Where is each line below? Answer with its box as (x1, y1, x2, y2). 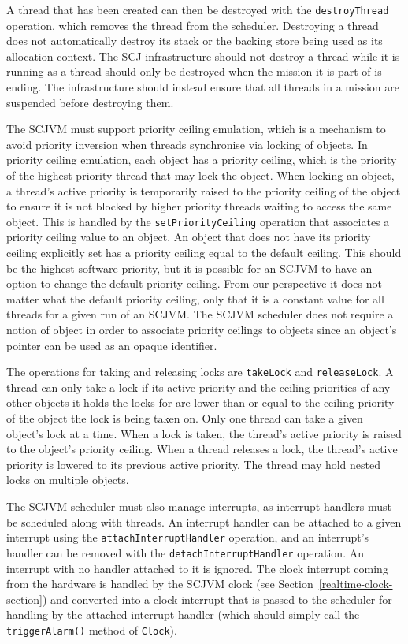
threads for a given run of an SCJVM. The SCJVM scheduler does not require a (6, 306, 394, 322)
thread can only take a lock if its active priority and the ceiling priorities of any (6, 378, 391, 395)
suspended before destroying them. (6, 94, 174, 110)
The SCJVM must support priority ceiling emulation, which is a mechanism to (6, 121, 386, 137)
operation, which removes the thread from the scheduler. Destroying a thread (6, 17, 379, 33)
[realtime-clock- (318, 575, 393, 592)
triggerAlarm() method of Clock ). (6, 621, 177, 638)
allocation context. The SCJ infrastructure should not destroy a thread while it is (6, 47, 400, 64)
